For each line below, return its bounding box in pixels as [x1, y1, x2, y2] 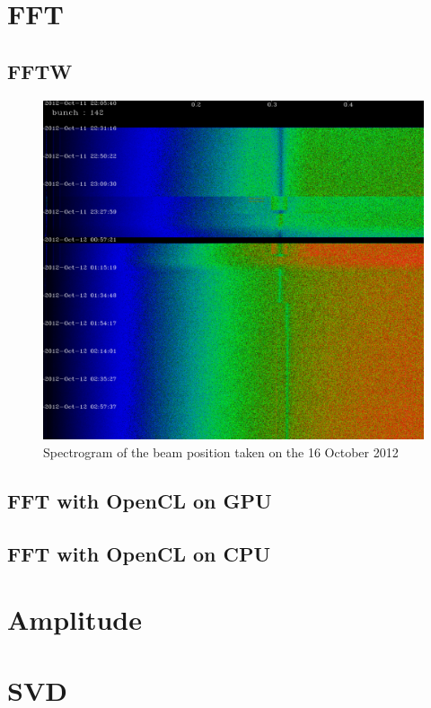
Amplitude [7, 601, 142, 638]
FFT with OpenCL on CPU [7, 539, 271, 567]
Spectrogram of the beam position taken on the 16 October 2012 [43, 442, 399, 461]
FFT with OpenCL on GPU [7, 486, 272, 514]
